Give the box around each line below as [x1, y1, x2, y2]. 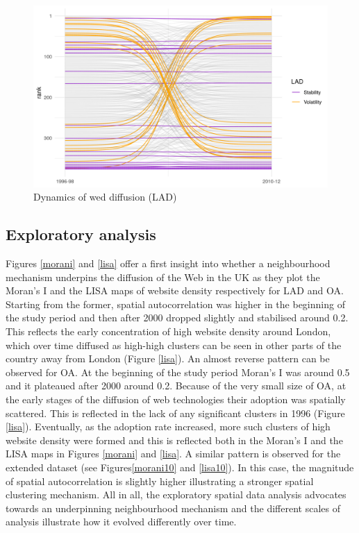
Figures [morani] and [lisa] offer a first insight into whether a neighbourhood [6, 256, 331, 271]
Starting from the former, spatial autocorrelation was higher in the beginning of [6, 296, 345, 311]
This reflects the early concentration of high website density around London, [6, 324, 331, 339]
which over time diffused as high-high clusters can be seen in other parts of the [6, 337, 342, 352]
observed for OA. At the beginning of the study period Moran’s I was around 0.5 [6, 364, 350, 379]
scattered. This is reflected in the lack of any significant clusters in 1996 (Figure [6, 405, 345, 420]
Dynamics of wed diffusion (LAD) [33, 189, 177, 204]
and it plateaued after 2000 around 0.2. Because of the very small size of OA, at [6, 378, 347, 393]
